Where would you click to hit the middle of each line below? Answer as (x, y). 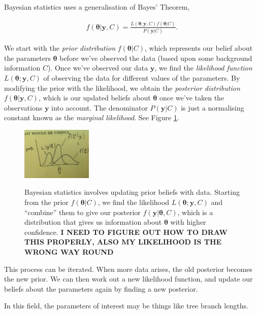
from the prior (46, 202)
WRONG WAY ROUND (69, 252)
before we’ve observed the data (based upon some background (156, 58)
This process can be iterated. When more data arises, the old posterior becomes (128, 269)
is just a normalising (213, 107)
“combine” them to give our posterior (83, 212)
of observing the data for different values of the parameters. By (142, 78)
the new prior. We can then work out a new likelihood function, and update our (128, 279)
